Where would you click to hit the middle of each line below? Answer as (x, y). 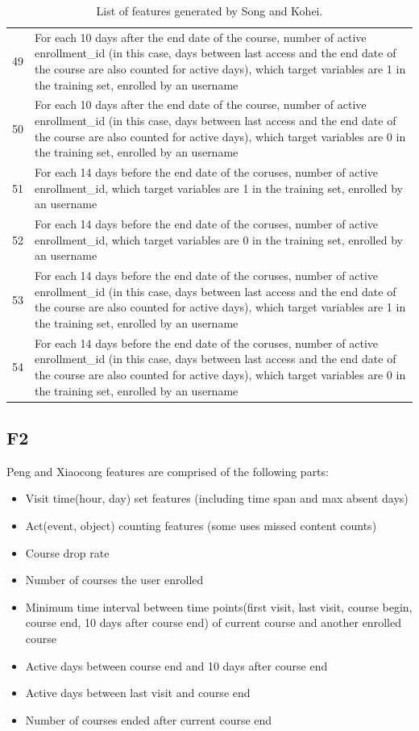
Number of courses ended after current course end (149, 719)
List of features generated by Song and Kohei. (209, 10)
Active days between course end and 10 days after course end (176, 665)
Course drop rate (67, 552)
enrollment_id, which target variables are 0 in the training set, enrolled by (219, 239)
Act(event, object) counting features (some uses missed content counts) (201, 526)
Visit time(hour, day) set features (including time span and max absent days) (217, 498)
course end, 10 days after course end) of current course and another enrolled (213, 622)
